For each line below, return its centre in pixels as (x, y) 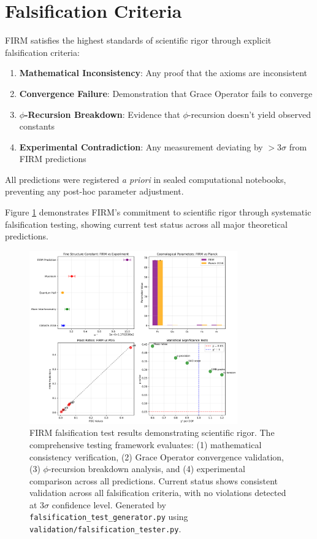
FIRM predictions (53, 159)
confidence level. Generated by (109, 504)
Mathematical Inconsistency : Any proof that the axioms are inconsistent (163, 73)
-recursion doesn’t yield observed (250, 114)
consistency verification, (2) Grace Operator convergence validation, (157, 456)
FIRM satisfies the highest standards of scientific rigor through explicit (138, 40)
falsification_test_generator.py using (109, 517)
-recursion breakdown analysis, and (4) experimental (147, 469)
